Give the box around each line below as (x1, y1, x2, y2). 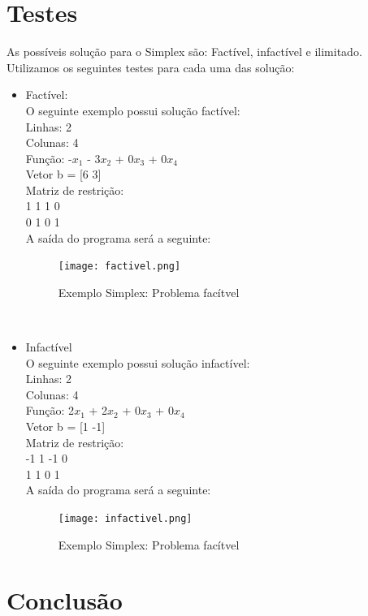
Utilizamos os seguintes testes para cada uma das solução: (6, 58, 295, 75)
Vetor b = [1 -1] (25, 418, 106, 435)
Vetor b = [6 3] (25, 166, 102, 183)
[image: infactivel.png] (58, 513, 193, 525)
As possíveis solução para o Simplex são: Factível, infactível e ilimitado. (6, 43, 362, 60)
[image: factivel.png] (58, 261, 181, 273)
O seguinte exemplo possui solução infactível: (25, 354, 250, 371)
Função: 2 (25, 402, 75, 419)
